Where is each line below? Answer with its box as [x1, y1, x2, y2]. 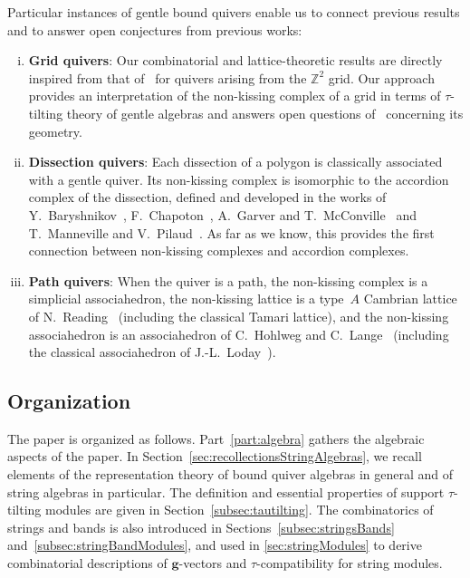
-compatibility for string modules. [256, 554, 443, 573]
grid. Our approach [328, 68, 435, 87]
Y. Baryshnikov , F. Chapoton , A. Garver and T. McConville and [28, 205, 417, 224]
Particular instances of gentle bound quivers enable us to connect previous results [7, 3, 460, 21]
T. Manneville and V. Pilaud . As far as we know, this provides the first [28, 223, 435, 242]
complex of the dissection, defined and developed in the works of [28, 188, 387, 207]
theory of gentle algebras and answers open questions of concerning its [66, 103, 464, 122]
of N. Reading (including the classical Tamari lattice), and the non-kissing [28, 306, 449, 325]
